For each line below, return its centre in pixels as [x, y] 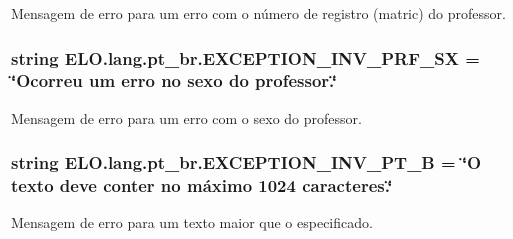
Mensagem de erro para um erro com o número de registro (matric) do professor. [258, 13]
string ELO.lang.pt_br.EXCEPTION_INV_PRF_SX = [245, 57]
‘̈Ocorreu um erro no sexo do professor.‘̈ [174, 80]
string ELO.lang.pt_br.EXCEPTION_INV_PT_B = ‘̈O [246, 162]
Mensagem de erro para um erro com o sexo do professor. [186, 117]
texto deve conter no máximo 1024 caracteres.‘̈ [202, 185]
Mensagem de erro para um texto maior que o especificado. [192, 222]
